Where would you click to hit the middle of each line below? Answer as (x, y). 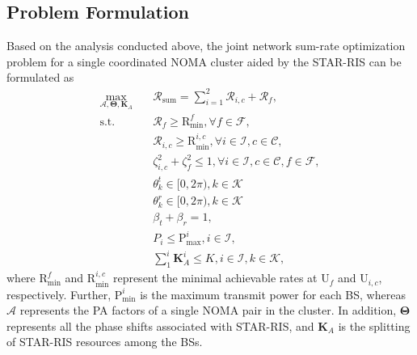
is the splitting (374, 325)
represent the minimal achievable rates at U (221, 278)
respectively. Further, (59, 294)
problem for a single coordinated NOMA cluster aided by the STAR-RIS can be (204, 61)
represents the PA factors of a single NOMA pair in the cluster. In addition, (208, 310)
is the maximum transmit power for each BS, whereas (273, 294)
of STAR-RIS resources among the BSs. (105, 342)
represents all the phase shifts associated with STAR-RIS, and (160, 325)
